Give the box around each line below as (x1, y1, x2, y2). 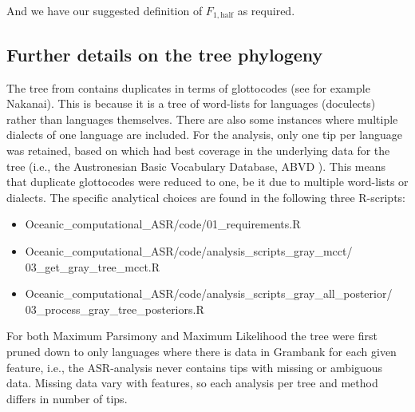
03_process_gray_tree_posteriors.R (25, 300, 204, 317)
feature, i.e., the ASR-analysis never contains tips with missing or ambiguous (6, 359, 383, 375)
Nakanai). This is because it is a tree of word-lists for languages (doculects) (6, 95, 376, 112)
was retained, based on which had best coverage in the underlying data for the (6, 142, 390, 159)
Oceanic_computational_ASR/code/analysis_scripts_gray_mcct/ (25, 243, 353, 259)
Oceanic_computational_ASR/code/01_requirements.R (25, 216, 301, 232)
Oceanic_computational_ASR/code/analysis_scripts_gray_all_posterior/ (25, 285, 393, 302)
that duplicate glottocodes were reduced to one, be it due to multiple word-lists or (6, 173, 409, 190)
